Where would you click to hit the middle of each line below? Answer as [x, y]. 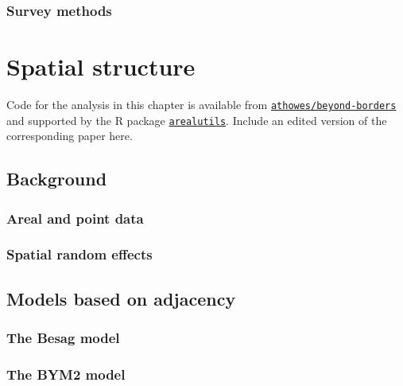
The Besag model [63, 338]
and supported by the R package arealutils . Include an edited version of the [197, 120]
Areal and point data [75, 218]
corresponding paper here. [70, 136]
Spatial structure [101, 66]
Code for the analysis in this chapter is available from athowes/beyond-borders [201, 104]
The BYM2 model [66, 374]
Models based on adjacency [121, 298]
